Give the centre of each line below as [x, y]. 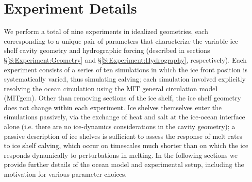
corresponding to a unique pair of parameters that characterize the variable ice [121, 41]
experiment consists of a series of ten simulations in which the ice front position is [126, 69]
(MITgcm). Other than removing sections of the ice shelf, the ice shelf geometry [123, 98]
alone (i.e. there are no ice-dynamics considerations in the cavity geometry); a [120, 126]
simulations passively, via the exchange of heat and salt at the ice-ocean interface [125, 117]
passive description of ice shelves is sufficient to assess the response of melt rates [123, 136]
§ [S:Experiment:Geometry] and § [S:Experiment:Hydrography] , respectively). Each [126, 59]
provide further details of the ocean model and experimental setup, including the [124, 164]
